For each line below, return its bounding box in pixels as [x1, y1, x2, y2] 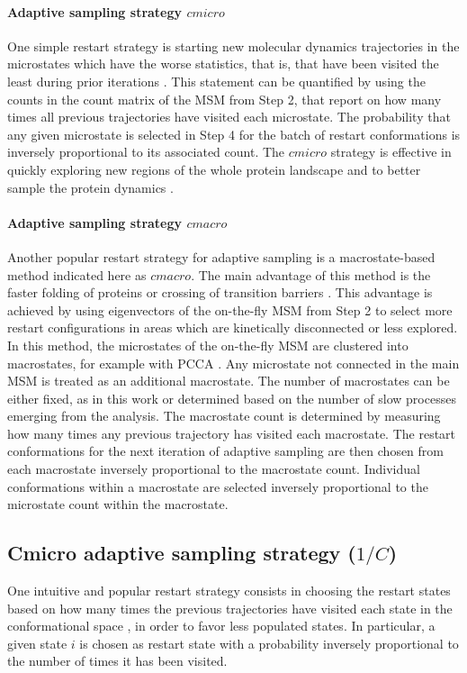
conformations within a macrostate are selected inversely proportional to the [7, 477, 428, 496]
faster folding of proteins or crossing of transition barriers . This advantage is [7, 283, 433, 302]
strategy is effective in [330, 142, 452, 161]
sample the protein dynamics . [7, 177, 174, 196]
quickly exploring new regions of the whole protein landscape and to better [7, 159, 421, 178]
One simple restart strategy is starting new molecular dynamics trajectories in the [7, 36, 460, 55]
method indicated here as [7, 265, 147, 284]
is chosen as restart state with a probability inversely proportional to [79, 633, 459, 652]
